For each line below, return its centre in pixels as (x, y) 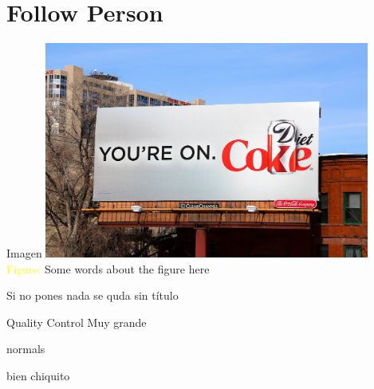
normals (26, 349)
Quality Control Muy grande (77, 322)
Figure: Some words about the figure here (108, 268)
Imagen (24, 253)
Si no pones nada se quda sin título (93, 295)
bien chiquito (38, 376)
